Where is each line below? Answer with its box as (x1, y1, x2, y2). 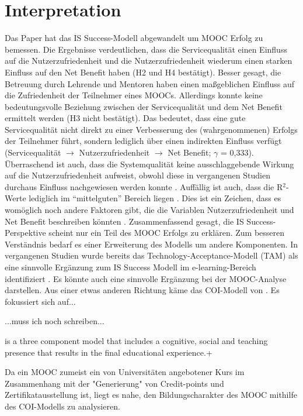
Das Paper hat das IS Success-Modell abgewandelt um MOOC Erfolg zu (5, 32, 263, 44)
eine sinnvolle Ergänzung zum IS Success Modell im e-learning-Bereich (5, 261, 256, 273)
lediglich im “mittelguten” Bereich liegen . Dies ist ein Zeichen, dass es (29, 192, 281, 204)
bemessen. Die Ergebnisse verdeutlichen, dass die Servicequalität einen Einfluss (5, 43, 287, 55)
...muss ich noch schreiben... (5, 315, 105, 327)
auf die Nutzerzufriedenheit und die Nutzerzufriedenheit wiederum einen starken (5, 54, 292, 67)
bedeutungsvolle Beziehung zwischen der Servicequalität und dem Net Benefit (5, 100, 283, 112)
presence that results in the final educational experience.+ (5, 346, 213, 358)
